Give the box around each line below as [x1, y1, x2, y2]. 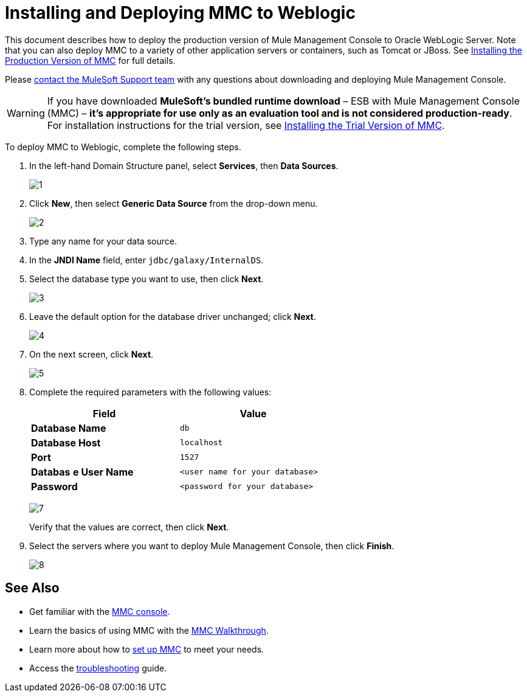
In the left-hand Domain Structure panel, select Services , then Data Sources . [29, 160, 339, 171]
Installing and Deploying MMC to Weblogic [5, 2, 356, 23]
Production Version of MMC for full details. [5, 55, 176, 66]
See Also [5, 580, 60, 596]
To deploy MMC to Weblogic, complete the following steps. [5, 141, 241, 152]
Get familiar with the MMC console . [29, 606, 170, 617]
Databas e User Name [31, 465, 134, 478]
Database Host [31, 436, 101, 449]
